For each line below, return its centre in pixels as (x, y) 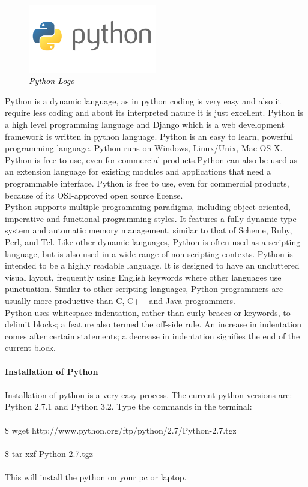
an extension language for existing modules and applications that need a (138, 171)
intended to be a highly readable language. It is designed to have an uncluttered (152, 265)
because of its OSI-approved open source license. (94, 195)
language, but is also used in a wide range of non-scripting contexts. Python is (149, 253)
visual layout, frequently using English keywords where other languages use (143, 277)
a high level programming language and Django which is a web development (145, 124)
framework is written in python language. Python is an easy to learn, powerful (149, 136)
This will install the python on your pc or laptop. (96, 477)
